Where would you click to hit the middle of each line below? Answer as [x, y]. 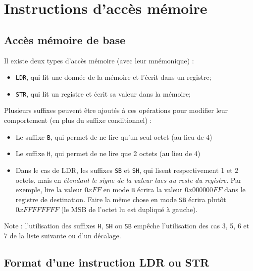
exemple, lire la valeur [49, 190]
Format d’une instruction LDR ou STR [107, 262]
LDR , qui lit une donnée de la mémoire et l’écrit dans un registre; [113, 77]
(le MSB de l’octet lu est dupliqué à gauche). [129, 209]
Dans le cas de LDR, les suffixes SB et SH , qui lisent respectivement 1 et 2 [127, 170]
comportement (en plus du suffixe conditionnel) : [78, 120]
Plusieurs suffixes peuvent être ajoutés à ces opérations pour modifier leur [116, 110]
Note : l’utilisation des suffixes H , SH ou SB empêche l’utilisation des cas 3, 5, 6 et [127, 226]
